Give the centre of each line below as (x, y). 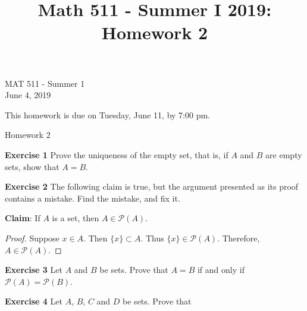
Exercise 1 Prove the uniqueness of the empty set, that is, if (117, 154)
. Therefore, (239, 238)
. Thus (152, 238)
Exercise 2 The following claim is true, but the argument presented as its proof (152, 186)
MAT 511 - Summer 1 (45, 83)
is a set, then (76, 218)
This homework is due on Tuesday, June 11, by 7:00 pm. (108, 114)
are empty (284, 154)
